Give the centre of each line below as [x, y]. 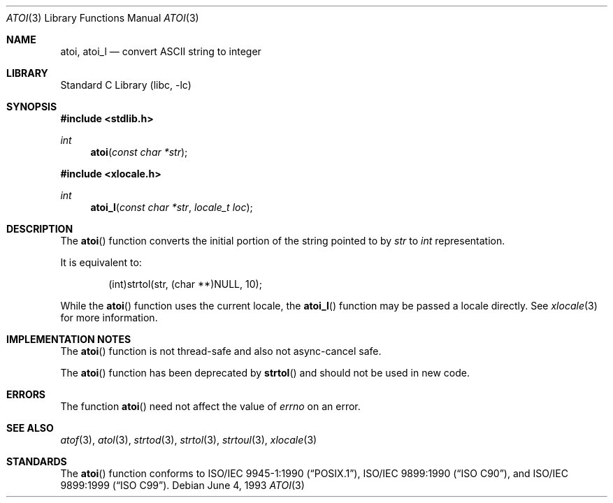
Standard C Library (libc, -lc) [126, 85]
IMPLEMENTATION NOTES [69, 339]
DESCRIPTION [40, 229]
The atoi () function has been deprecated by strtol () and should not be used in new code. [265, 373]
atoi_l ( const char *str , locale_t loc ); [172, 207]
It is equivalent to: [101, 262]
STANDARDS [37, 461]
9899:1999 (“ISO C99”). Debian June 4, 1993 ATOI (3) [182, 485]
